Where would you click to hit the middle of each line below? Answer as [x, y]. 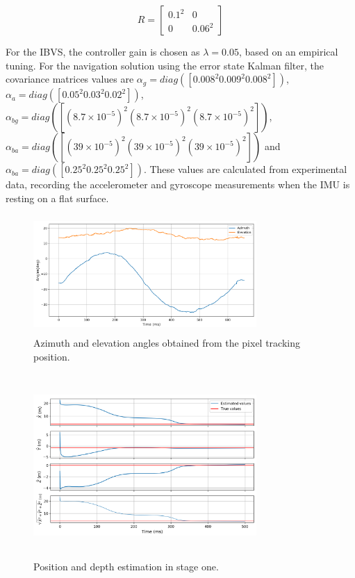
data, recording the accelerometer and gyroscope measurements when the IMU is [178, 184]
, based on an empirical [288, 51]
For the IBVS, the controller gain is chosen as [103, 51]
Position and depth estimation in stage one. [126, 567]
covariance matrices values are [70, 79]
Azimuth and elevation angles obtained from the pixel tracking [167, 343]
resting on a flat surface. [57, 198]
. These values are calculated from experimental [245, 169]
